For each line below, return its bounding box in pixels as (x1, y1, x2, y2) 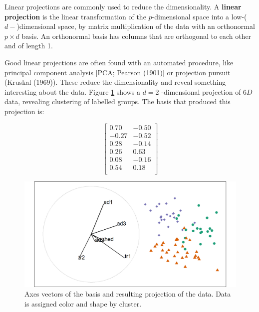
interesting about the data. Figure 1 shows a (4, 86, 140, 97)
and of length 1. (4, 40, 53, 51)
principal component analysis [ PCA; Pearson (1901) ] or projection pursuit (4, 67, 231, 77)
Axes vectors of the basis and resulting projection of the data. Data (24, 289, 231, 299)
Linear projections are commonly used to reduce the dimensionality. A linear (4, 1, 242, 11)
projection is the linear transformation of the (4, 11, 146, 21)
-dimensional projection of (161, 86, 241, 97)
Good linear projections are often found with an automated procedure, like (4, 57, 234, 67)
